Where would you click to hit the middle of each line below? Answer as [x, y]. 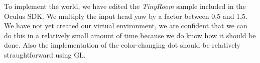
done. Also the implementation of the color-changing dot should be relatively [122, 45]
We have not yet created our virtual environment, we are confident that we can [126, 26]
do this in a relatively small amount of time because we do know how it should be [130, 35]
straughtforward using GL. [45, 54]
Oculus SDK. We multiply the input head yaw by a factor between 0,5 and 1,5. [126, 16]
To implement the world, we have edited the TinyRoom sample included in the [125, 6]
